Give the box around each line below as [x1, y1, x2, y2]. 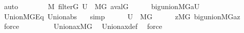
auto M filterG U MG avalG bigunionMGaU [4, 1, 200, 11]
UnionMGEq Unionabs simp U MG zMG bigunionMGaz [4, 11, 240, 21]
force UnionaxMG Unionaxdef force [4, 21, 162, 31]
